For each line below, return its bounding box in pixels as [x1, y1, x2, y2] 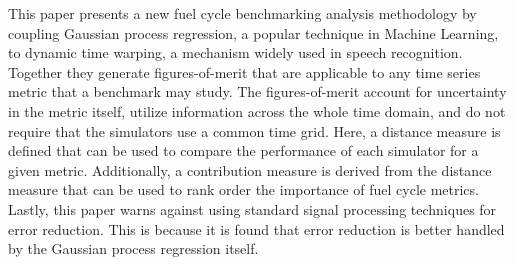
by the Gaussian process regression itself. [8, 238, 259, 259]
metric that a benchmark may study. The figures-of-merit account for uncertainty [8, 81, 507, 102]
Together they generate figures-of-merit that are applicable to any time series [8, 61, 481, 82]
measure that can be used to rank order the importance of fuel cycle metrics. [8, 179, 479, 200]
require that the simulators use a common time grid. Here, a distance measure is [8, 120, 501, 141]
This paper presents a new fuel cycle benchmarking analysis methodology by [8, 3, 477, 23]
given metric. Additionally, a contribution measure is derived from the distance [8, 159, 492, 180]
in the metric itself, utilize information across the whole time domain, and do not [8, 100, 506, 121]
